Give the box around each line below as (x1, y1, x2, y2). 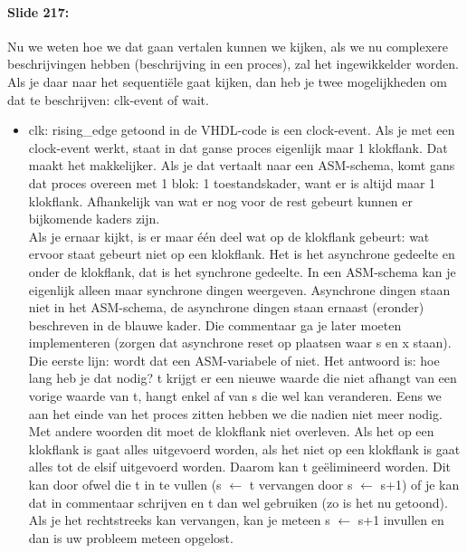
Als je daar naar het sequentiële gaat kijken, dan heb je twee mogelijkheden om (7, 72, 447, 91)
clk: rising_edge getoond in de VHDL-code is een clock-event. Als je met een (28, 120, 455, 139)
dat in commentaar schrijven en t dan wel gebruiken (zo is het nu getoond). (28, 492, 448, 511)
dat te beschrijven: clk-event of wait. (7, 90, 209, 109)
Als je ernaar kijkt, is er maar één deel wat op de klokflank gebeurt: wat (28, 226, 430, 245)
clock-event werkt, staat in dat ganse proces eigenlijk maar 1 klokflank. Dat (28, 138, 448, 157)
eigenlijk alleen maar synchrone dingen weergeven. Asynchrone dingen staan (28, 280, 451, 299)
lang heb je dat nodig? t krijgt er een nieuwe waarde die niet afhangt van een (28, 368, 457, 387)
